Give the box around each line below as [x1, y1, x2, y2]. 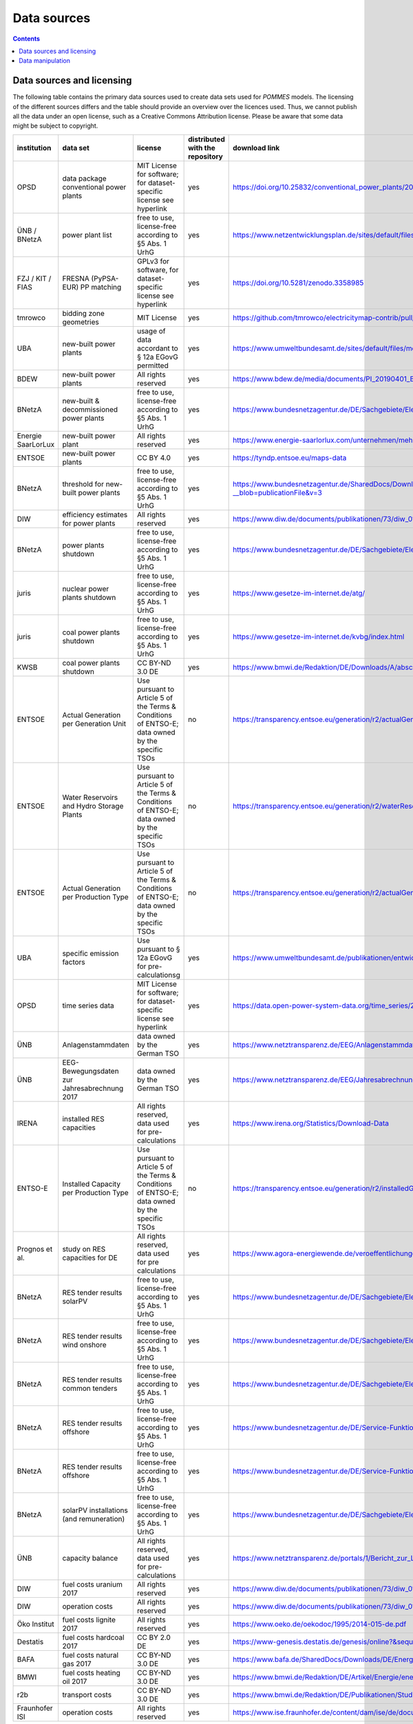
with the [188, 143, 216, 152]
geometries [62, 317, 100, 327]
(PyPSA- [91, 273, 119, 283]
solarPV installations [62, 1505, 129, 1515]
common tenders [62, 1383, 118, 1393]
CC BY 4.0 [136, 452, 171, 462]
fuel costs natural [62, 1650, 119, 1660]
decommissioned [62, 404, 118, 414]
